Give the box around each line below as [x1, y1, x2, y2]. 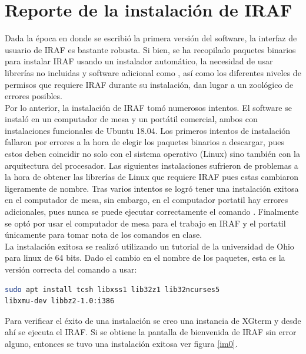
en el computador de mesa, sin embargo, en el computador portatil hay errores [5, 194, 288, 206]
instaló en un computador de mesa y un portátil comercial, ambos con [5, 113, 258, 125]
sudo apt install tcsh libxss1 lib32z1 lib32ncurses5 [5, 285, 220, 294]
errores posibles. [5, 90, 62, 102]
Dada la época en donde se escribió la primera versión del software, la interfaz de [5, 32, 297, 44]
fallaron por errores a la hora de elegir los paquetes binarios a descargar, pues [5, 136, 284, 148]
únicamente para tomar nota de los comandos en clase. [5, 228, 202, 241]
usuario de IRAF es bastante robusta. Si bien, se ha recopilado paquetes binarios [5, 43, 296, 55]
